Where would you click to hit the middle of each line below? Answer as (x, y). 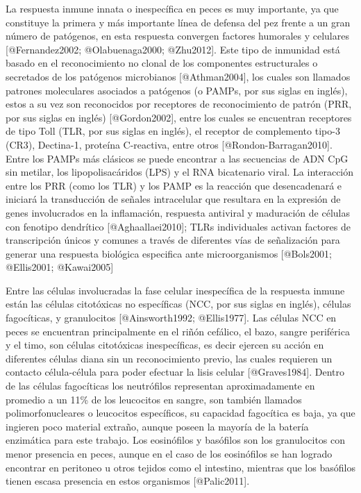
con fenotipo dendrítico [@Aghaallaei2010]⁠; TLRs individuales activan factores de (178, 226)
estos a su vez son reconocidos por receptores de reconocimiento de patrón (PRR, (179, 104)
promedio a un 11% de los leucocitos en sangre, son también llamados (154, 399)
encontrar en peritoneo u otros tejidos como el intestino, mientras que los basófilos (180, 467)
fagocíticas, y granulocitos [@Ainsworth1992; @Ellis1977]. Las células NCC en (171, 318)
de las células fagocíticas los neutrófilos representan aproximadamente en (160, 386)
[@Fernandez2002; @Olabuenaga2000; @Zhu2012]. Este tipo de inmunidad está (173, 49)
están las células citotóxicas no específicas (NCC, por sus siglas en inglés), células (178, 304)
